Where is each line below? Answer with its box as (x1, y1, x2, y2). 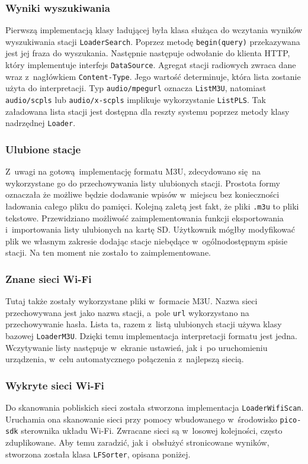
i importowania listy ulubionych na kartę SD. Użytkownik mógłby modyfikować (5, 223, 295, 236)
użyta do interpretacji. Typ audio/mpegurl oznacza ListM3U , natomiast (5, 82, 267, 94)
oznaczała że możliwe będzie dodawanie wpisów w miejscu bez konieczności (5, 188, 280, 201)
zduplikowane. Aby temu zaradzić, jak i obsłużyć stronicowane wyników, (5, 436, 269, 449)
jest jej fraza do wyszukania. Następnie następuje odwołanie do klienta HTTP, (5, 47, 290, 59)
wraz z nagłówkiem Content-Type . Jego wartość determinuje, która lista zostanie (5, 70, 301, 82)
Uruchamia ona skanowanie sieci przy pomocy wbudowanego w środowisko (5, 413, 277, 425)
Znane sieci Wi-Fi (5, 271, 92, 286)
